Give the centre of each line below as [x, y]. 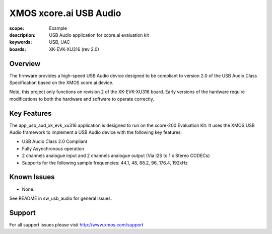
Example [58, 28]
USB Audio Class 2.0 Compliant [55, 141]
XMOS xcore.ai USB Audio [65, 13]
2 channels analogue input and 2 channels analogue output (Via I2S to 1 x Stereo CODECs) [116, 155]
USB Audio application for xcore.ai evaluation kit [99, 35]
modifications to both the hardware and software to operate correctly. [82, 99]
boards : [18, 49]
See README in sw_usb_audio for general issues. [61, 198]
